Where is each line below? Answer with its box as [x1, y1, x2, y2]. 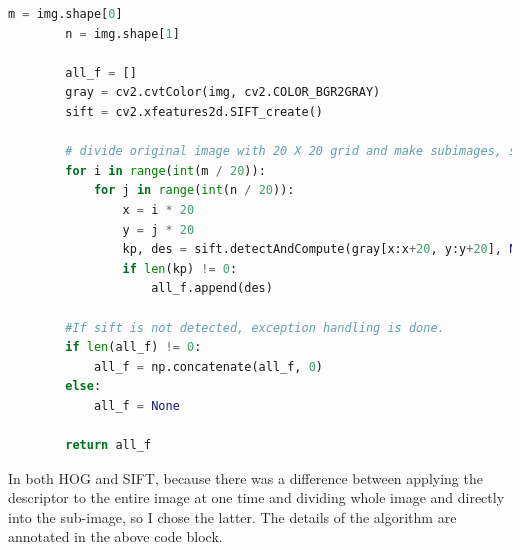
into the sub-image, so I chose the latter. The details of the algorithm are [8, 506, 457, 527]
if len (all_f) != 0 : [65, 340, 202, 355]
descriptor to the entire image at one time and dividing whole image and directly [8, 487, 505, 508]
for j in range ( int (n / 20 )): [93, 183, 295, 198]
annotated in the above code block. [8, 526, 223, 547]
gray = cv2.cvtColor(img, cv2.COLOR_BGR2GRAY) [65, 85, 381, 100]
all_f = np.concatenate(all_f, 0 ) [93, 359, 324, 374]
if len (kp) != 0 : [122, 261, 238, 276]
